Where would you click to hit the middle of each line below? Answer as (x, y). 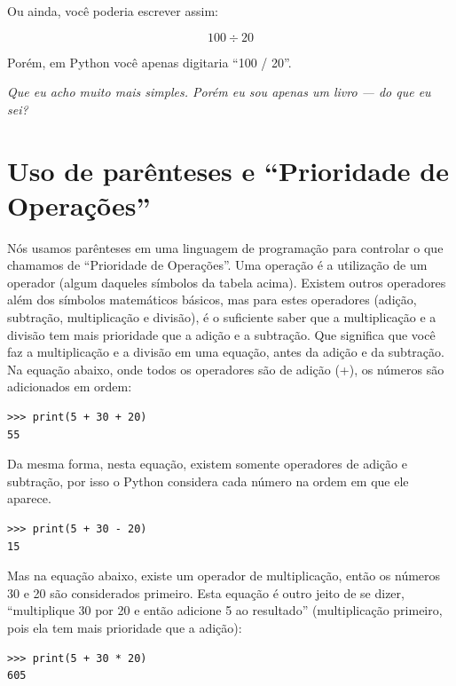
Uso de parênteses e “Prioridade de (228, 170)
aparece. (29, 498)
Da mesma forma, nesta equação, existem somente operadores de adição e (207, 464)
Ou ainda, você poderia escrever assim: (113, 11)
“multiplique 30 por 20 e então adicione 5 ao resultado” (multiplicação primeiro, (225, 610)
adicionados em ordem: (70, 386)
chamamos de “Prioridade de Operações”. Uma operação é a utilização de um (217, 265)
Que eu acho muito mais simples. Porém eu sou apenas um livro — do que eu (219, 92)
